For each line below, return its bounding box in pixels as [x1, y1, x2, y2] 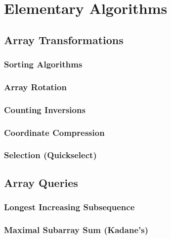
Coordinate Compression [4, 126, 105, 138]
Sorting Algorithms [4, 58, 83, 70]
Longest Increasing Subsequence [4, 201, 135, 213]
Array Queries [4, 175, 78, 190]
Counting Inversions [4, 103, 85, 116]
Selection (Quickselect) [4, 149, 97, 161]
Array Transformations [4, 32, 124, 47]
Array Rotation [4, 80, 67, 93]
